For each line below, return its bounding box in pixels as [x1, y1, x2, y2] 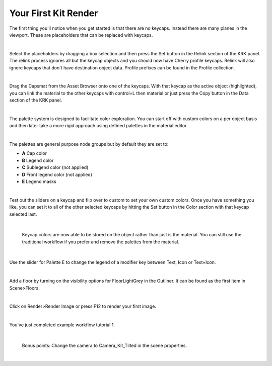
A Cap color [22, 150, 47, 156]
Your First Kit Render [9, 8, 98, 19]
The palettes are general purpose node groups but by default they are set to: [9, 141, 169, 147]
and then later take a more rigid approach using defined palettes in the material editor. [9, 123, 188, 129]
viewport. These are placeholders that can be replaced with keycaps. [9, 32, 153, 38]
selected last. [9, 211, 37, 217]
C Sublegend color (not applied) [22, 164, 89, 170]
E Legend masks [22, 178, 56, 185]
